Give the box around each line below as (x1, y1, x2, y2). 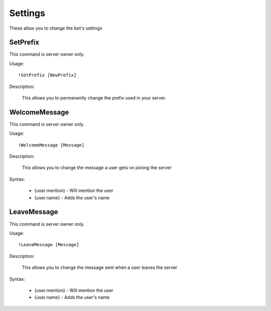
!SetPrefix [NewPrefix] (18, 72, 77, 78)
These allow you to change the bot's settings (9, 25, 102, 31)
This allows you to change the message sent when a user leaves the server (22, 264, 178, 271)
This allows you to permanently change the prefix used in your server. (22, 95, 167, 101)
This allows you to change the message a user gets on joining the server (22, 165, 172, 171)
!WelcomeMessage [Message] (18, 142, 85, 148)
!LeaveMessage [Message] (18, 242, 79, 248)
